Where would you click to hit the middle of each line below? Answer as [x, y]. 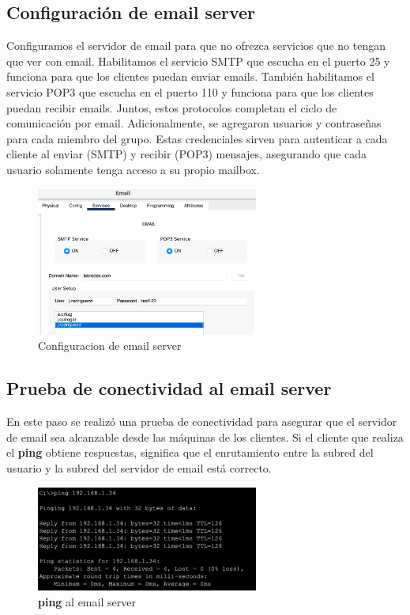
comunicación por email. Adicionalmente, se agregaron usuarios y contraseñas [194, 123]
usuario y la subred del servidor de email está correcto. [139, 468]
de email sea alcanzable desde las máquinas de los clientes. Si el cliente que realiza [205, 437]
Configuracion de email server [110, 345]
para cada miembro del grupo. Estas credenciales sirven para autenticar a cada [197, 138]
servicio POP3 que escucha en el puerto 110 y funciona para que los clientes [190, 91]
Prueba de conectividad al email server [169, 388]
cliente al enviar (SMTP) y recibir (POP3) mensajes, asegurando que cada [186, 154]
